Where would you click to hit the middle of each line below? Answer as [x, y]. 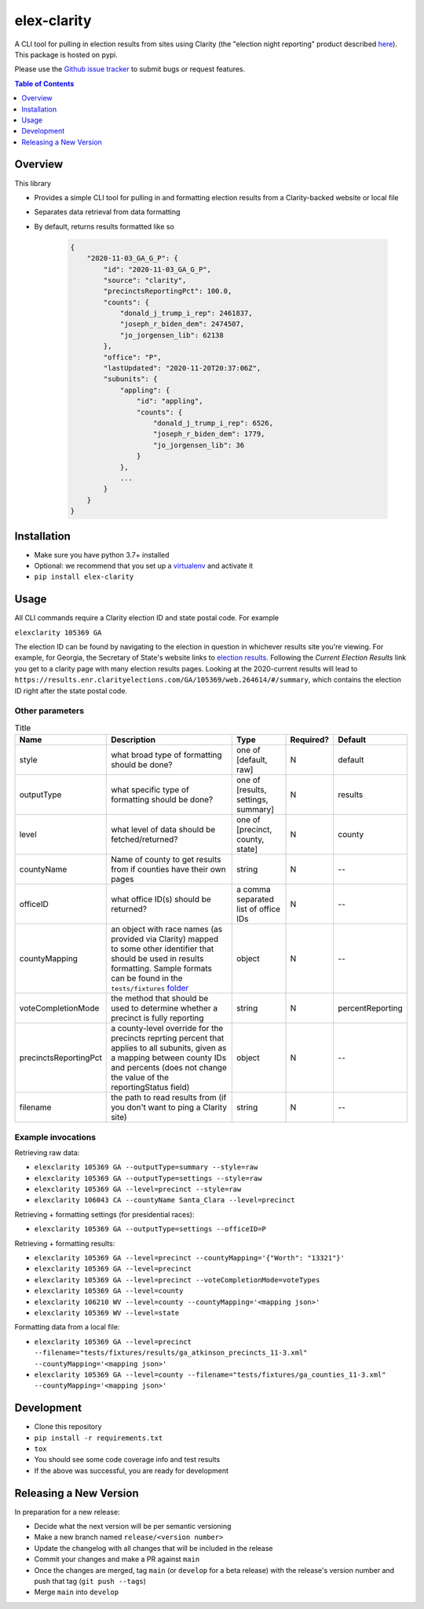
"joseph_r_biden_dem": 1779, [209, 434]
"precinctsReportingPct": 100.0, [168, 291]
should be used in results [157, 959]
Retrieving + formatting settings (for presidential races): [104, 1214]
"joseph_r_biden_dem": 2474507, [182, 324]
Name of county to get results [166, 860]
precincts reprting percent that [168, 1038]
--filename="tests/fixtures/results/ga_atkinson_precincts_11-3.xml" [171, 1353]
